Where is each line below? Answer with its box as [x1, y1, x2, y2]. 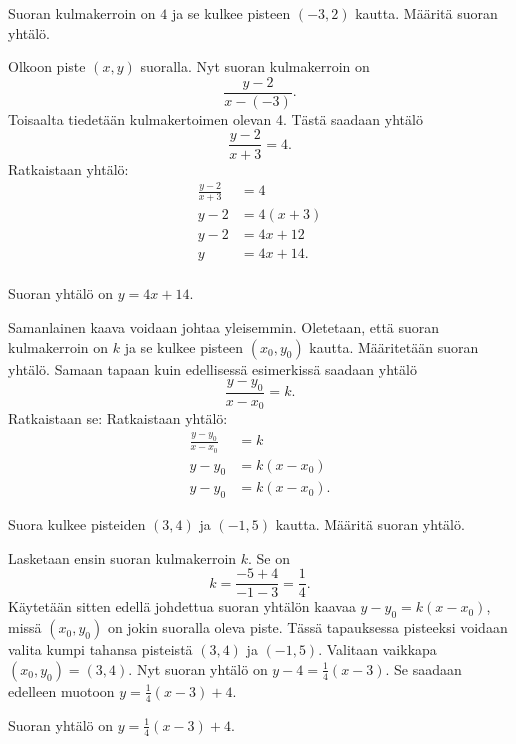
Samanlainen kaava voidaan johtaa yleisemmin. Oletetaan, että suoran [8, 316, 440, 337]
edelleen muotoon [8, 680, 115, 701]
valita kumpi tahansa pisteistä [8, 639, 193, 660]
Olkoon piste [8, 56, 86, 77]
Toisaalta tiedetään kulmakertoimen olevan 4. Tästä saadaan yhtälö [8, 108, 423, 129]
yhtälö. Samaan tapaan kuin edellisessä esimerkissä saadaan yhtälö [8, 358, 417, 379]
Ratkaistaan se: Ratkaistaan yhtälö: [8, 408, 228, 429]
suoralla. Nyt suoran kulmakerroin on [140, 56, 370, 77]
